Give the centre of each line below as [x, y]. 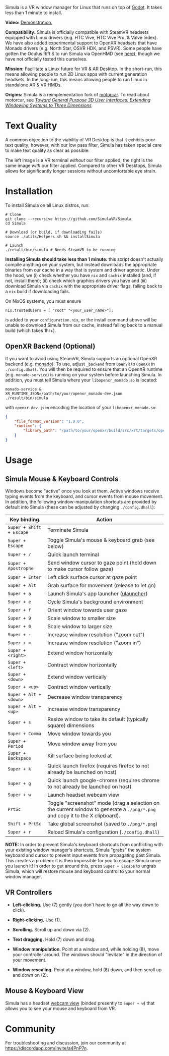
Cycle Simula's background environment [95, 601]
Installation [29, 191]
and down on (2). [30, 975]
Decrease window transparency [85, 697]
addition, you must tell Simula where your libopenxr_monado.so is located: [81, 380]
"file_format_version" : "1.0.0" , [49, 421]
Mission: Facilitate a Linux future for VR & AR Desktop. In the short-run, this [83, 69]
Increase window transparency [84, 709]
